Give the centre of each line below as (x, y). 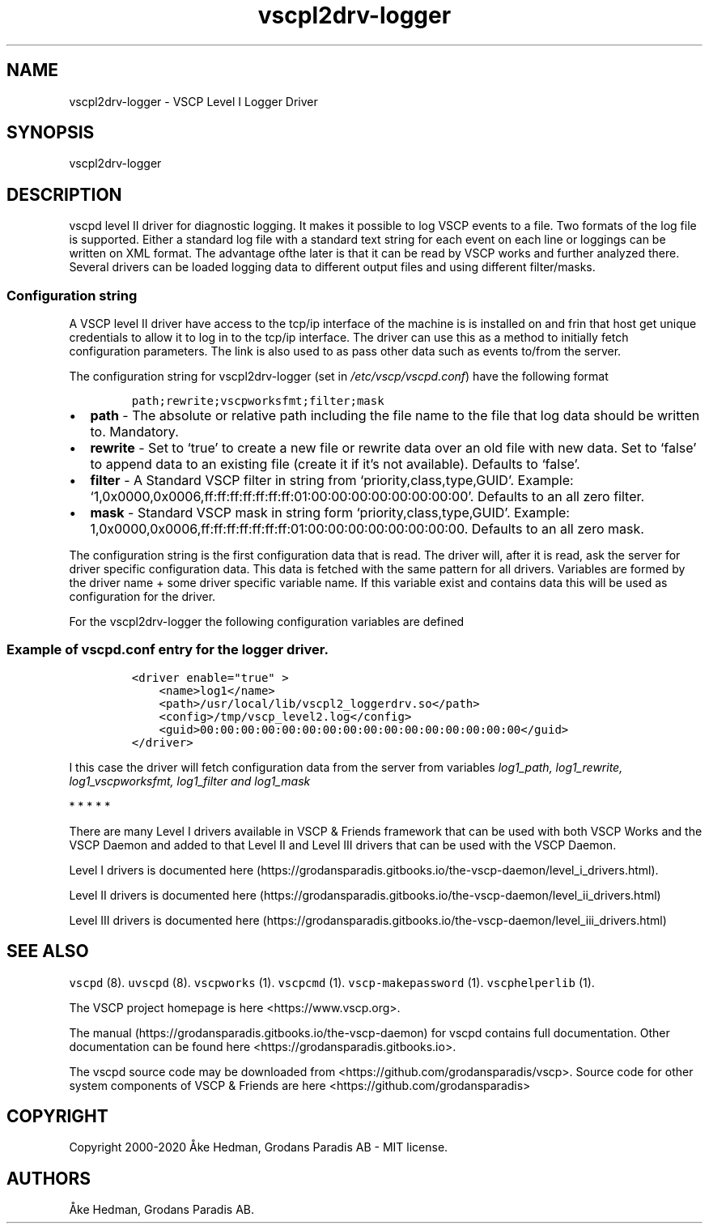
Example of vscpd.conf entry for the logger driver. (168, 650)
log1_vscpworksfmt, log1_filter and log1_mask (190, 781)
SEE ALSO (48, 951)
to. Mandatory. (134, 432)
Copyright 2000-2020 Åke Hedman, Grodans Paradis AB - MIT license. (259, 1147)
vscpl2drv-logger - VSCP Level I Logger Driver (193, 101)
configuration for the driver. (142, 597)
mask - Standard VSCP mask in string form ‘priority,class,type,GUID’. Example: (330, 513)
